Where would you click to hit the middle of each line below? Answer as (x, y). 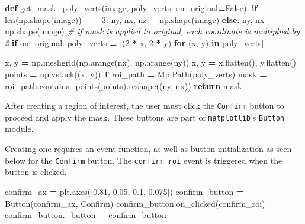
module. (19, 129)
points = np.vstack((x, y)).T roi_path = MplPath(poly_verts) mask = (136, 74)
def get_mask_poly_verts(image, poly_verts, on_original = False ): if (131, 8)
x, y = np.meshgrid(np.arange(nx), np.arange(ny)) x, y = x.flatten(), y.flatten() (151, 62)
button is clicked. (36, 172)
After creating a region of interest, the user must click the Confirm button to (145, 105)
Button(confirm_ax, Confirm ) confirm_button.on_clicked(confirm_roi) (135, 203)
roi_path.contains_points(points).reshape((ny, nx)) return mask (123, 85)
